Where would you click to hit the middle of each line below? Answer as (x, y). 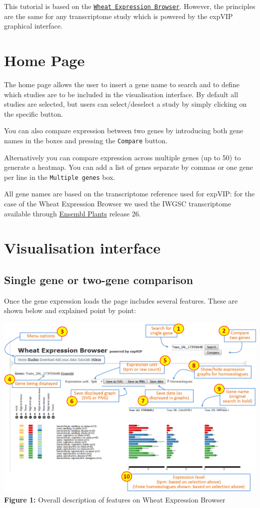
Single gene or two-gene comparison (99, 279)
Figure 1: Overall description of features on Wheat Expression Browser (115, 499)
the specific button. (33, 113)
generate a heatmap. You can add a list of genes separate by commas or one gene (128, 167)
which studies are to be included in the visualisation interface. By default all (121, 94)
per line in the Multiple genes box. (60, 177)
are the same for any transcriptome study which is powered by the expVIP (118, 16)
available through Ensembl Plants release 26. (72, 213)
